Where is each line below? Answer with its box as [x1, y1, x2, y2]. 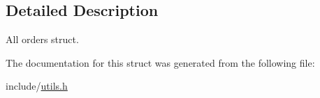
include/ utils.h [6, 79, 68, 93]
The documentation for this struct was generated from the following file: [6, 55, 315, 70]
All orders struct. [6, 32, 79, 47]
